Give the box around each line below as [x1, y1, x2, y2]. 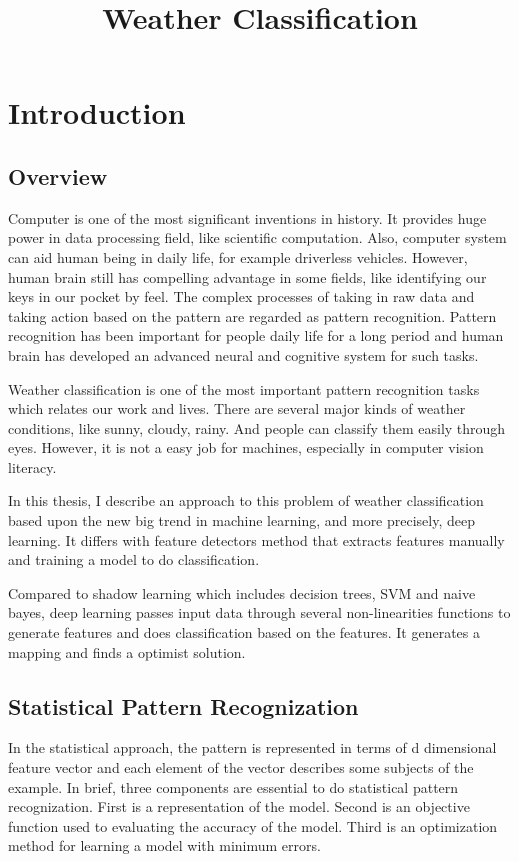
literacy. [8, 456, 57, 477]
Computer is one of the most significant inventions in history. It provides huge [8, 207, 487, 228]
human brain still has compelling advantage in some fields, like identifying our [8, 266, 487, 287]
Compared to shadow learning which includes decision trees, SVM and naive [8, 582, 476, 603]
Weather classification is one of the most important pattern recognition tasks [8, 378, 480, 399]
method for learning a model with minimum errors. [8, 835, 321, 856]
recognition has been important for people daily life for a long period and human [8, 325, 504, 346]
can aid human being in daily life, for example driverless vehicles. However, [8, 246, 468, 267]
